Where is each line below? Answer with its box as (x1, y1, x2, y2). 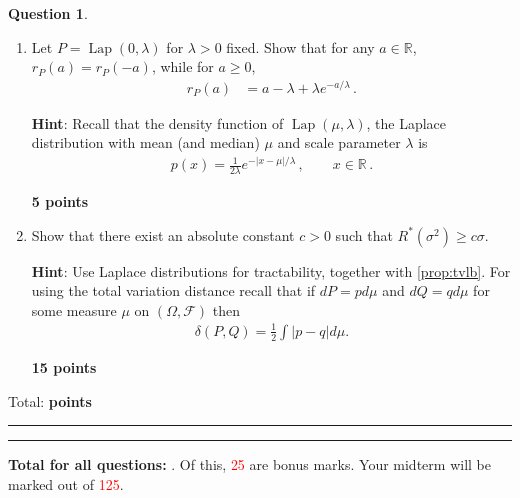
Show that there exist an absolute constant (31, 224, 295, 245)
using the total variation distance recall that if (31, 280, 316, 301)
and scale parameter (277, 132, 401, 153)
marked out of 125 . (8, 473, 124, 494)
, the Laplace (366, 112, 447, 133)
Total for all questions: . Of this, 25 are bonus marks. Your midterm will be (8, 454, 491, 475)
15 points (31, 356, 97, 377)
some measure (31, 299, 117, 320)
